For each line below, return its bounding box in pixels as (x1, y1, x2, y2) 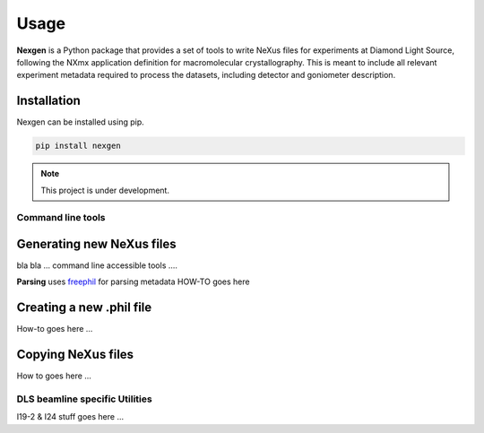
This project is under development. (40, 185, 170, 195)
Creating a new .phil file (16, 300, 152, 316)
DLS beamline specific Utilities (16, 393, 152, 405)
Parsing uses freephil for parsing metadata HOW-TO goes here (16, 276, 250, 287)
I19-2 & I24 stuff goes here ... (16, 411, 125, 422)
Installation (16, 93, 81, 108)
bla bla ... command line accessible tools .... (16, 260, 178, 271)
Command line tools (16, 212, 107, 224)
